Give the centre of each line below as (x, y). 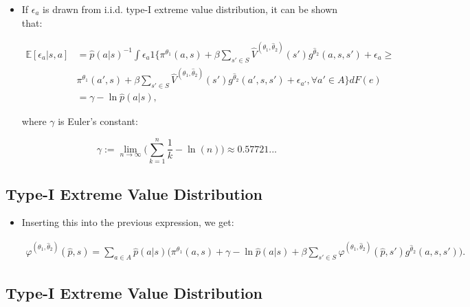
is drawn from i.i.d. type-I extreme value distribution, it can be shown (190, 9)
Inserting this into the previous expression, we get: (128, 222)
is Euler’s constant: (98, 121)
